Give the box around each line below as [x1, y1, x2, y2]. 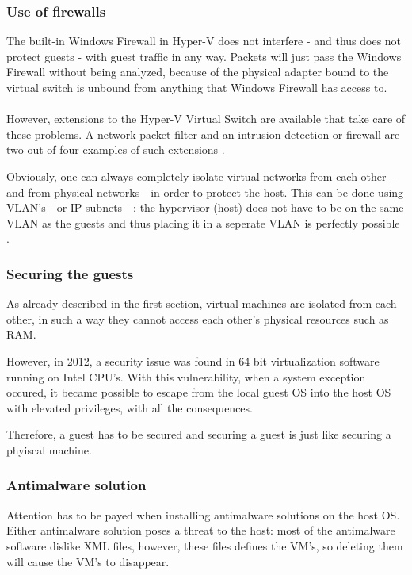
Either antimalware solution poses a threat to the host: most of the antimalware [6, 522, 395, 539]
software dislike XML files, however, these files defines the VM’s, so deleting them [6, 537, 403, 554]
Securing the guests [6, 263, 134, 283]
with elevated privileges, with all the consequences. [6, 399, 253, 416]
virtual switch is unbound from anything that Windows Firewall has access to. [6, 79, 387, 95]
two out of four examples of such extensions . [6, 141, 225, 158]
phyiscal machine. [6, 441, 92, 458]
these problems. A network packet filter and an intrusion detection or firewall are [6, 125, 400, 142]
